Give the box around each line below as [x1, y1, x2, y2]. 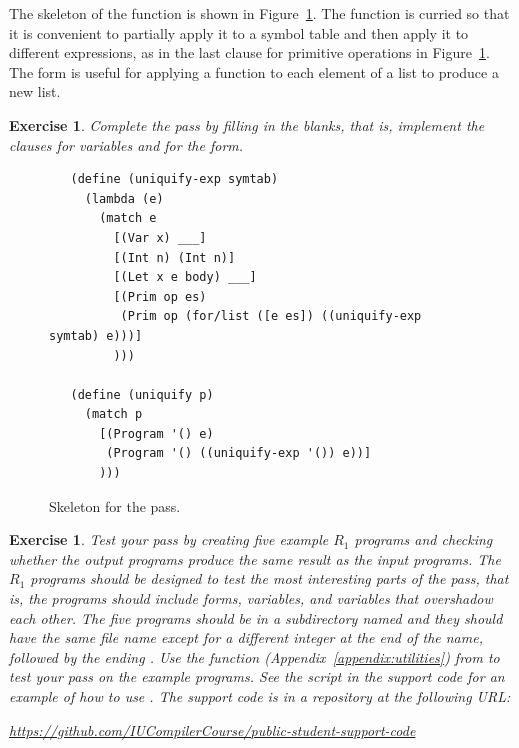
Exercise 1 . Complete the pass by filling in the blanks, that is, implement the [9, 114, 485, 135]
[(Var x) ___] [113, 230, 207, 245]
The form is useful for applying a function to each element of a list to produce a [9, 61, 499, 82]
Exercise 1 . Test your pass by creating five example [9, 529, 329, 550]
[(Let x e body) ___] [113, 270, 257, 285]
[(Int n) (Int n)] [113, 250, 236, 265]
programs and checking [354, 529, 493, 550]
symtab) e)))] [49, 328, 143, 343]
